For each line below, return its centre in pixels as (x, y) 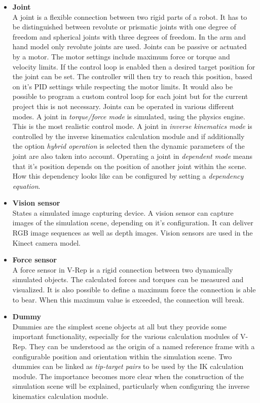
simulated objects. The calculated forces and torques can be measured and (128, 279)
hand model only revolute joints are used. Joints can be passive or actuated (129, 46)
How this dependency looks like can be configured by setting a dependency (128, 176)
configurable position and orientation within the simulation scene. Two (122, 356)
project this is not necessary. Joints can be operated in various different (123, 106)
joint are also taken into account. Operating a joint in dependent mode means (133, 156)
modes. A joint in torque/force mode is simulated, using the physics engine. (129, 116)
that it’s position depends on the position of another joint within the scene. (129, 166)
